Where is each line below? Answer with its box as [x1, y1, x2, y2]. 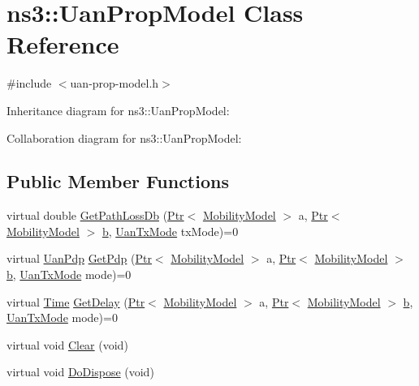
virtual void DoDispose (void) [6, 363, 154, 380]
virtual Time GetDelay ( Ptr [6, 293, 145, 310]
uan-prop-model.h [70, 75, 159, 92]
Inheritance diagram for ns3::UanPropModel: [6, 101, 230, 118]
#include [6, 75, 52, 92]
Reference [6, 28, 119, 61]
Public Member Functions [6, 169, 229, 194]
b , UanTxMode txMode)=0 [102, 222, 239, 239]
